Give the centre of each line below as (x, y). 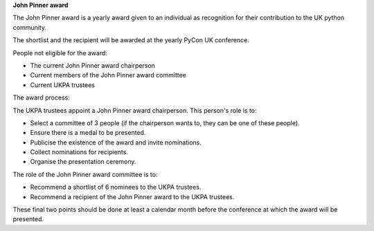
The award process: (42, 98)
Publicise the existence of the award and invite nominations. (116, 142)
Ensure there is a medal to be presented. (88, 133)
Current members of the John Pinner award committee (108, 75)
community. (29, 27)
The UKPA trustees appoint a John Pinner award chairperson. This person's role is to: (135, 110)
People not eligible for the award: (60, 53)
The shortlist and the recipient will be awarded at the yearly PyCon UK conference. (131, 40)
